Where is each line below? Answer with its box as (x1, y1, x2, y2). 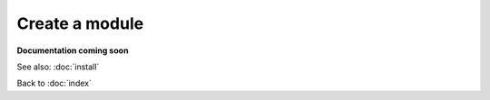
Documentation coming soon (16, 45, 129, 56)
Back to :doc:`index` (16, 77, 93, 89)
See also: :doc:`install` (16, 61, 100, 72)
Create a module (16, 14, 144, 33)
